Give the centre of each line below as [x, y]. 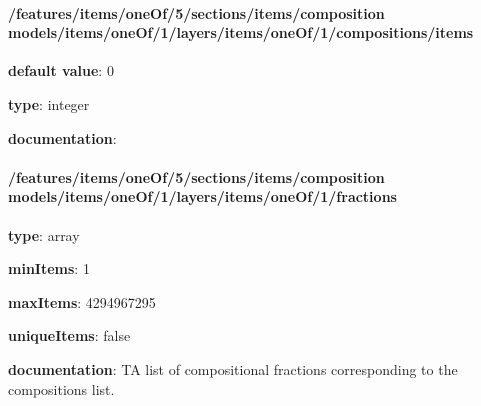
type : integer [49, 103]
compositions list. [61, 388]
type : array [44, 234]
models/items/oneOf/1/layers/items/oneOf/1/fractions [202, 196]
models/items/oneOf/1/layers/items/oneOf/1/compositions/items [241, 32]
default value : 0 [61, 70]
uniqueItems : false [69, 335]
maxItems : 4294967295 [82, 301]
